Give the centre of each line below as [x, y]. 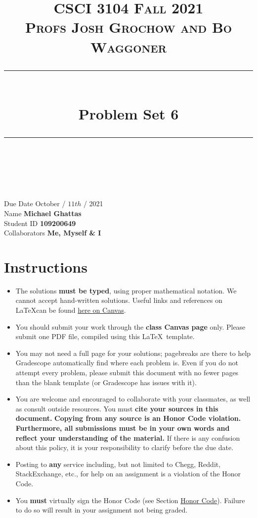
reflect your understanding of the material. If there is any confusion [128, 437]
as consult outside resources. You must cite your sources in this [117, 408]
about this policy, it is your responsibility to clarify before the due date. [125, 447]
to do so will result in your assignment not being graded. [102, 510]
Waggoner [128, 46]
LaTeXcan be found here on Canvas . [71, 310]
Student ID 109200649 [40, 223]
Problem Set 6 [128, 113]
